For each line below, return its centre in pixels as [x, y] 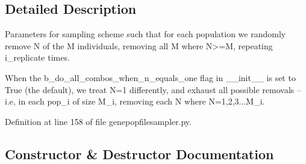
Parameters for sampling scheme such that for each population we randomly [145, 34]
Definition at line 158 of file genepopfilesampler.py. [98, 121]
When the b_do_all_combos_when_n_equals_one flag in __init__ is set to [150, 77]
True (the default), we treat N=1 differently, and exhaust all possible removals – [153, 89]
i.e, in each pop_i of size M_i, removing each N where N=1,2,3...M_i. [135, 101]
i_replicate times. [37, 57]
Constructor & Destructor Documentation [139, 153]
